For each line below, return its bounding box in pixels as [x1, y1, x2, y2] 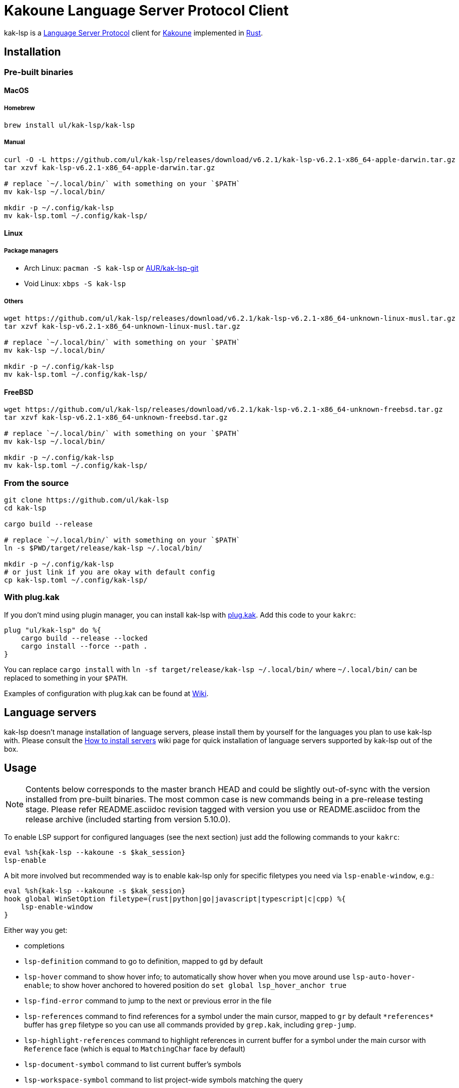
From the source [4, 477, 69, 488]
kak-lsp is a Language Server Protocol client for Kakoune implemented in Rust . [4, 28, 263, 37]
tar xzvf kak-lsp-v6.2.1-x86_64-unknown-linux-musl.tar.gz [4, 322, 241, 330]
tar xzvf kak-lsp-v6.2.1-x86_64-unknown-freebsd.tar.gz [4, 413, 228, 422]
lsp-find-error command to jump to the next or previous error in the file [24, 996, 272, 1005]
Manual [4, 139, 25, 146]
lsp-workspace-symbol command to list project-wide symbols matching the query [24, 1075, 303, 1084]
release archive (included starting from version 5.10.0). [26, 814, 231, 825]
